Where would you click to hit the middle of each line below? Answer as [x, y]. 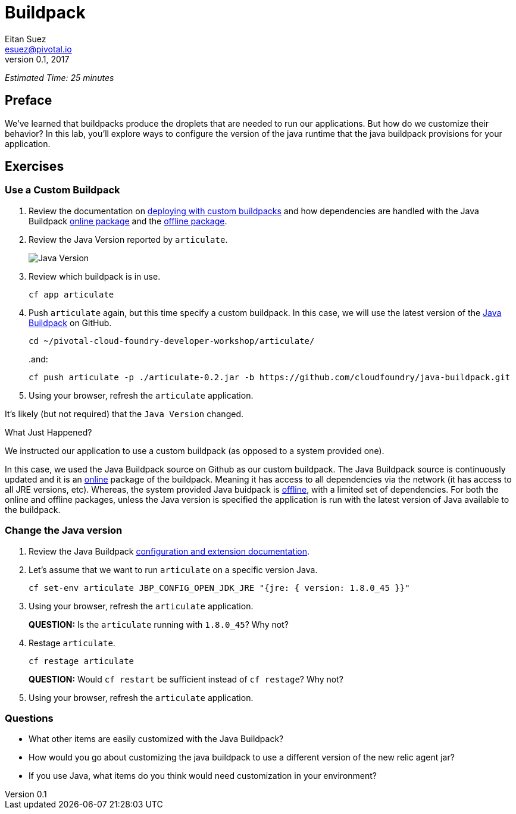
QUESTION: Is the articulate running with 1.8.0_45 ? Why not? [159, 624]
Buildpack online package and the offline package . [128, 221]
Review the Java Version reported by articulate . [128, 239]
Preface [29, 101]
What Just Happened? [49, 432]
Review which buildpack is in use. [95, 276]
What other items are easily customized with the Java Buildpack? [156, 739]
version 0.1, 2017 [37, 59]
